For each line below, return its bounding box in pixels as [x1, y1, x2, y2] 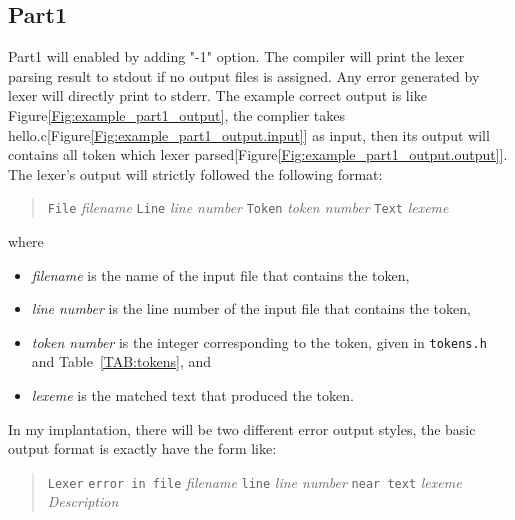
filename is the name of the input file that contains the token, [31, 264, 410, 285]
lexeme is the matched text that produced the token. [31, 385, 354, 406]
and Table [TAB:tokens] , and [31, 351, 211, 372]
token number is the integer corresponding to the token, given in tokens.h [31, 331, 487, 352]
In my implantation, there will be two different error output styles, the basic [8, 418, 476, 439]
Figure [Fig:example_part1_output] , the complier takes [8, 104, 346, 125]
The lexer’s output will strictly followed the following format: [8, 163, 383, 184]
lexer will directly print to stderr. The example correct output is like [8, 85, 427, 106]
